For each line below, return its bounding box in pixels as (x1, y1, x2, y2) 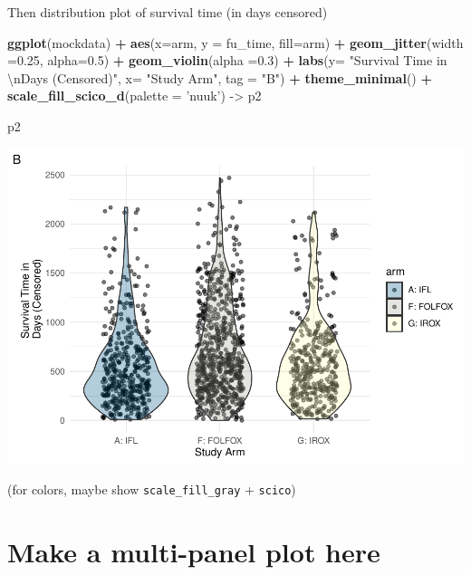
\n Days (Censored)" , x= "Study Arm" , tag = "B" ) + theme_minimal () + (7, 68, 433, 87)
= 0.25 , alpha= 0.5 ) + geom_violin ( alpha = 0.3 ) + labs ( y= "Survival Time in (7, 51, 447, 70)
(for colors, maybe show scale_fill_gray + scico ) (7, 480, 296, 499)
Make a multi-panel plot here (7, 532, 380, 570)
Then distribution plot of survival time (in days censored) (7, 3, 328, 21)
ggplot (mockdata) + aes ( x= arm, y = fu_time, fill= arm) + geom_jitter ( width (7, 33, 464, 52)
